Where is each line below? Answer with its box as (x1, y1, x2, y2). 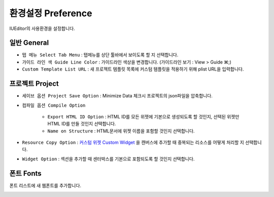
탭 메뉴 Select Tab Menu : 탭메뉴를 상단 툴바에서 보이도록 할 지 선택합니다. (22, 52, 179, 58)
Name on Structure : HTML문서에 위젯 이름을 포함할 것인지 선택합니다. (47, 127, 195, 134)
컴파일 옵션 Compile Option (22, 102, 86, 108)
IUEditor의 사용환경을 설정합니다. (9, 25, 76, 31)
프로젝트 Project (9, 79, 59, 88)
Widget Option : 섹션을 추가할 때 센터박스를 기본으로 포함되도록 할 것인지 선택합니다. (22, 155, 195, 162)
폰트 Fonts (9, 169, 42, 178)
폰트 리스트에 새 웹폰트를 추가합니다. (9, 182, 81, 188)
